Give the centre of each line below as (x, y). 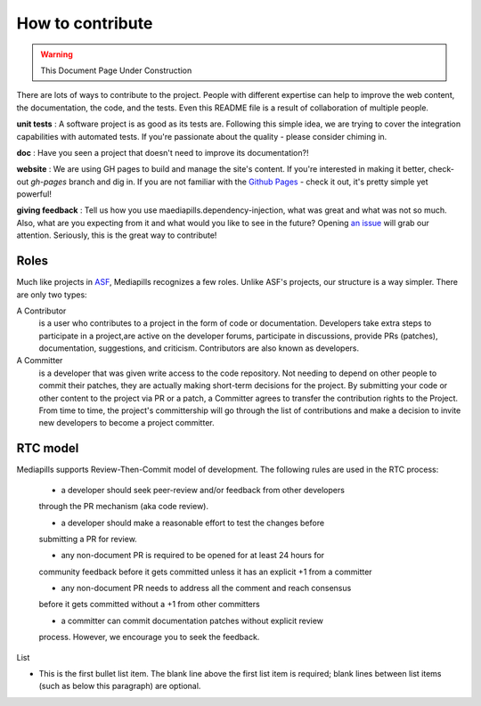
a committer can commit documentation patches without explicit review (192, 621)
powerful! (34, 194)
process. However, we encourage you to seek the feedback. (149, 637)
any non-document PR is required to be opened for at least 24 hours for (193, 556)
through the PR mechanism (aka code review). (124, 507)
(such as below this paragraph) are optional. (120, 686)
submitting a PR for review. (88, 539)
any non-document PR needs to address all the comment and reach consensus (206, 588)
